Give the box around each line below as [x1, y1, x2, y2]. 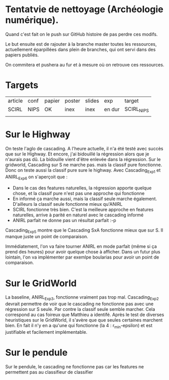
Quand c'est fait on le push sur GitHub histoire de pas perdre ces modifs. [5, 31, 158, 37]
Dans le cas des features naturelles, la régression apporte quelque [12, 184, 152, 191]
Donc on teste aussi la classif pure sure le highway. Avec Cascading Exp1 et [5, 167, 161, 174]
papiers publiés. [5, 52, 39, 58]
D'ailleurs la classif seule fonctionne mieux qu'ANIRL [12, 201, 123, 207]
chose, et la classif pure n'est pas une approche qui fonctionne [12, 190, 145, 196]
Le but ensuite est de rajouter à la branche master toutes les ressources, [5, 41, 157, 47]
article [8, 97, 23, 104]
